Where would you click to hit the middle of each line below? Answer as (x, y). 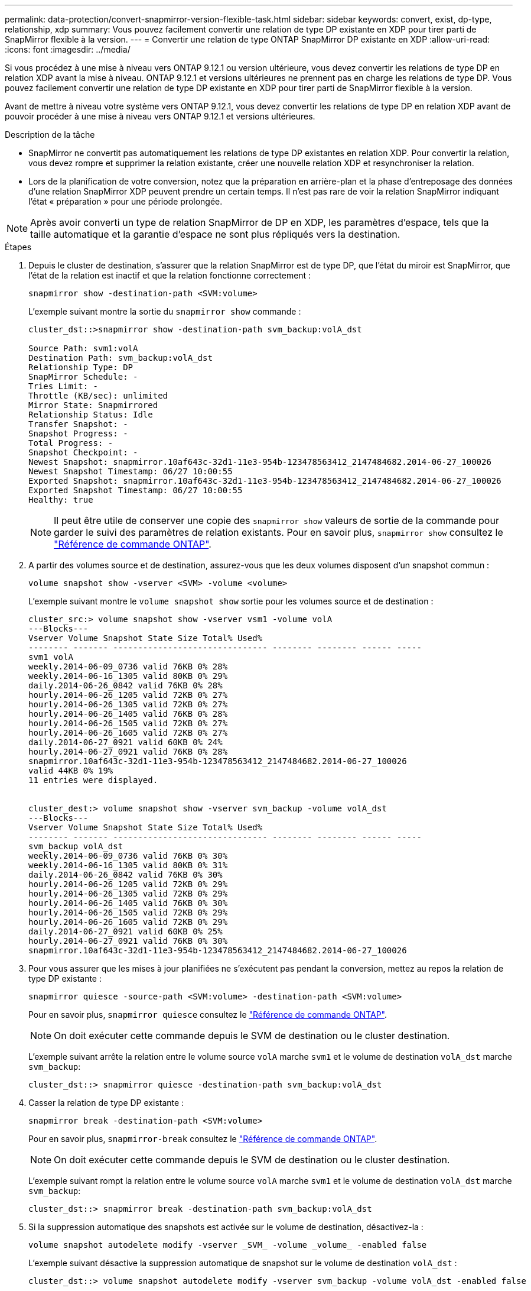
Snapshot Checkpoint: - (83, 452)
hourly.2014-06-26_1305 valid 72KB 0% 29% (128, 894)
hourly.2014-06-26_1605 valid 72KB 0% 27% (128, 733)
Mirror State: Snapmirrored (93, 405)
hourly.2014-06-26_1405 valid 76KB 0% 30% (128, 903)
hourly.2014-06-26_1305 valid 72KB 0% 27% (128, 704)
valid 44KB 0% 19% (71, 771)
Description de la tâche (50, 135)
